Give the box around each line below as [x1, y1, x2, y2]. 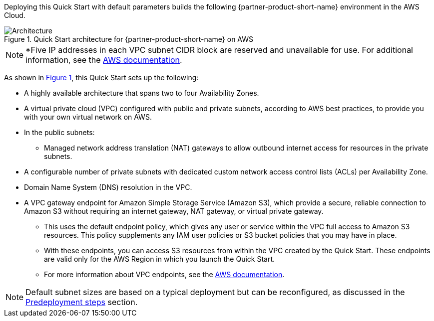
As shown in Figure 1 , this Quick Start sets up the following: [4, 73, 199, 82]
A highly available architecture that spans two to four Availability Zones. [24, 89, 259, 97]
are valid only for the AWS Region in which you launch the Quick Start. [44, 255, 275, 263]
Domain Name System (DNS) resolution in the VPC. [24, 183, 192, 191]
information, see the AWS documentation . [25, 55, 182, 65]
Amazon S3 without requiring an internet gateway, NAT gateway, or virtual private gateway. [24, 207, 324, 215]
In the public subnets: [24, 128, 95, 137]
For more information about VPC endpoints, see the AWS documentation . [44, 270, 285, 279]
